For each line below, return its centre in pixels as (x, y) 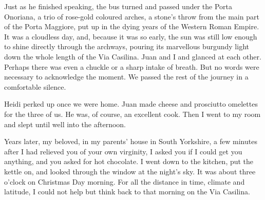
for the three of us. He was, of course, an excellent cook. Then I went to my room (132, 114)
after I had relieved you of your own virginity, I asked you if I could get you (123, 151)
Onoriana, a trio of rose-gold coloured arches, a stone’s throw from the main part (132, 16)
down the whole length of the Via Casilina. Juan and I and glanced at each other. (133, 56)
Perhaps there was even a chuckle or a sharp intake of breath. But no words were (132, 66)
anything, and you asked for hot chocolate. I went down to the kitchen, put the (129, 161)
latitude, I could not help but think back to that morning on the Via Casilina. (127, 192)
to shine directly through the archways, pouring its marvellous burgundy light (127, 46)
